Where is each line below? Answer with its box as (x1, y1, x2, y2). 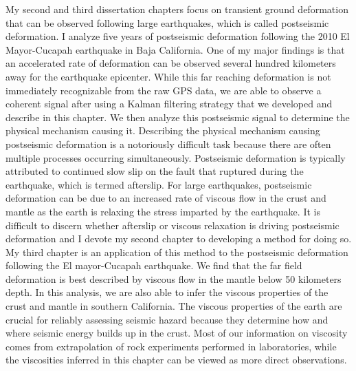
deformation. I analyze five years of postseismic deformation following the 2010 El (5, 29, 350, 43)
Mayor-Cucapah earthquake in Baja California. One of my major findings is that (5, 42, 345, 56)
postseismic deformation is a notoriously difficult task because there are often (5, 136, 331, 151)
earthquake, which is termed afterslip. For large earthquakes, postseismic (5, 177, 312, 191)
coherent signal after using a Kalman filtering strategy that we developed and (5, 96, 333, 111)
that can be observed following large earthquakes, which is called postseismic (5, 15, 329, 30)
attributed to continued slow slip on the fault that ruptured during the (5, 164, 304, 178)
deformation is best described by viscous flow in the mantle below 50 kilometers (5, 271, 342, 286)
